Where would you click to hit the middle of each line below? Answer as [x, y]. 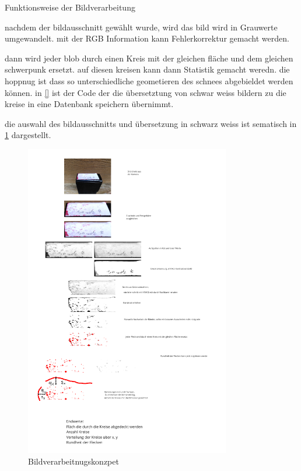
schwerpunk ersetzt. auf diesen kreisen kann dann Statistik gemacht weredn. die [147, 69]
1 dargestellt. [28, 135]
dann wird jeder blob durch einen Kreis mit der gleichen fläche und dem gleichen [149, 58]
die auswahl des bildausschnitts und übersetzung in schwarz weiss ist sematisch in [151, 123]
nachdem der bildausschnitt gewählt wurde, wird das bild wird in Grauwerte [141, 27]
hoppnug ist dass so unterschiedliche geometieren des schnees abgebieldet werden [149, 80]
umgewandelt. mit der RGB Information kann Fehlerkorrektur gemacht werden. [147, 38]
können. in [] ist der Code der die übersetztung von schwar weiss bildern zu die [146, 92]
